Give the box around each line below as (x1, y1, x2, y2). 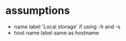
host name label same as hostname (13, 29, 100, 36)
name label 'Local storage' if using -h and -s (13, 23, 121, 30)
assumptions (5, 4, 71, 17)
